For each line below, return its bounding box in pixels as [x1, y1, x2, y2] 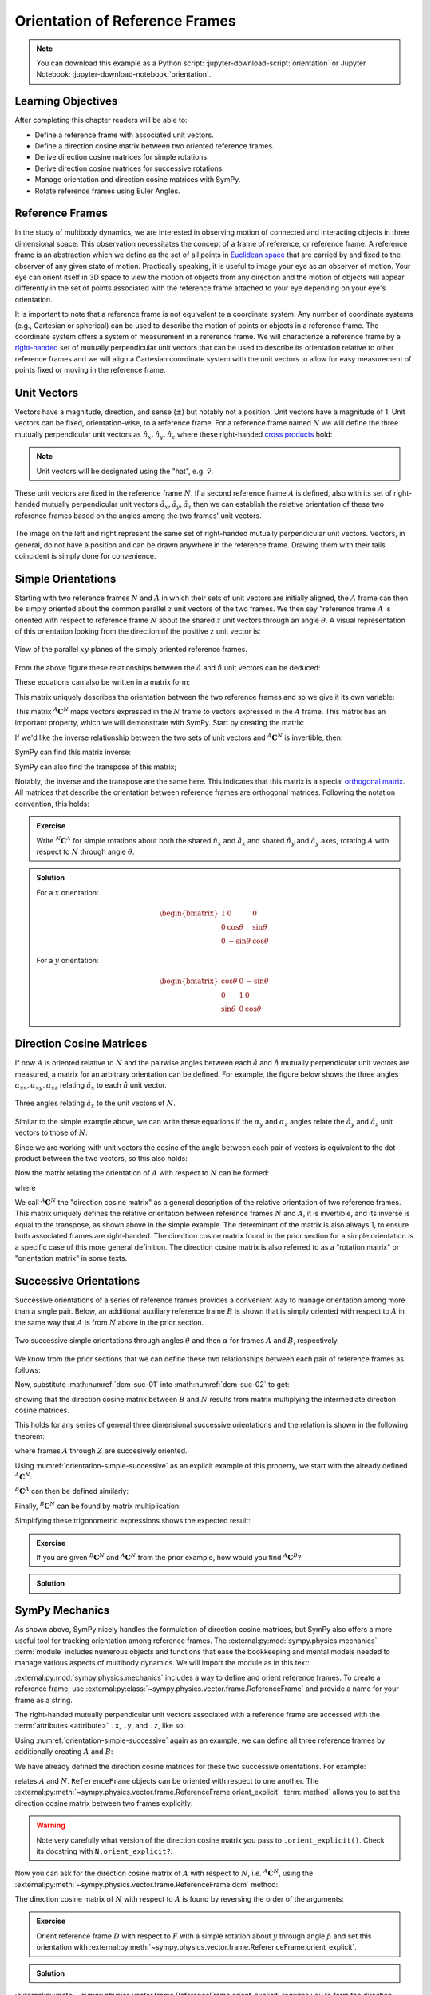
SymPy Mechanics [14, 1604, 110, 1618]
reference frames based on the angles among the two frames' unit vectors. [14, 511, 263, 520]
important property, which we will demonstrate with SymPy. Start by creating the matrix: [14, 718, 305, 728]
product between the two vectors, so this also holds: [14, 1153, 188, 1163]
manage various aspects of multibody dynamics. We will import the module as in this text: [14, 1658, 310, 1668]
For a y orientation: [36, 955, 99, 965]
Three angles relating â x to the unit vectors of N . [14, 1098, 176, 1110]
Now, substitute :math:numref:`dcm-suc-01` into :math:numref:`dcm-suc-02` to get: [14, 1380, 290, 1389]
